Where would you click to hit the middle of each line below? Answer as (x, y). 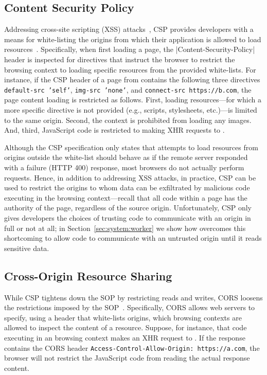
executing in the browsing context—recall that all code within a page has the (126, 197)
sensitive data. (27, 248)
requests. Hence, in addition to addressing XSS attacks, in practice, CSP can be (130, 177)
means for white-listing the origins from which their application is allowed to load (133, 39)
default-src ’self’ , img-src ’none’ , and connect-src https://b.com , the (128, 89)
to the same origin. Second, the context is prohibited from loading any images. (128, 120)
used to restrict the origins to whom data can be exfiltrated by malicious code (127, 187)
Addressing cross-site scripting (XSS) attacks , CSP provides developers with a (129, 29)
